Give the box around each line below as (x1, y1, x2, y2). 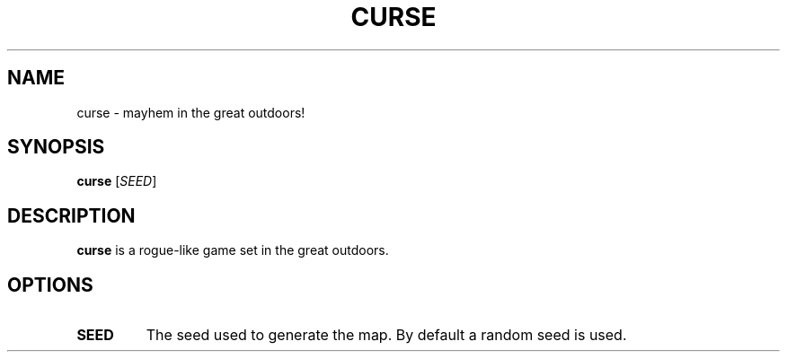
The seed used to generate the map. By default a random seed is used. (146, 326, 627, 345)
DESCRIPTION (7, 204, 136, 227)
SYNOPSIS (7, 136, 105, 159)
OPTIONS (7, 273, 93, 296)
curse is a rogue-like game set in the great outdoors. (76, 242, 389, 258)
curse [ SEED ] (76, 173, 157, 189)
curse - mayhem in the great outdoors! (76, 104, 305, 120)
